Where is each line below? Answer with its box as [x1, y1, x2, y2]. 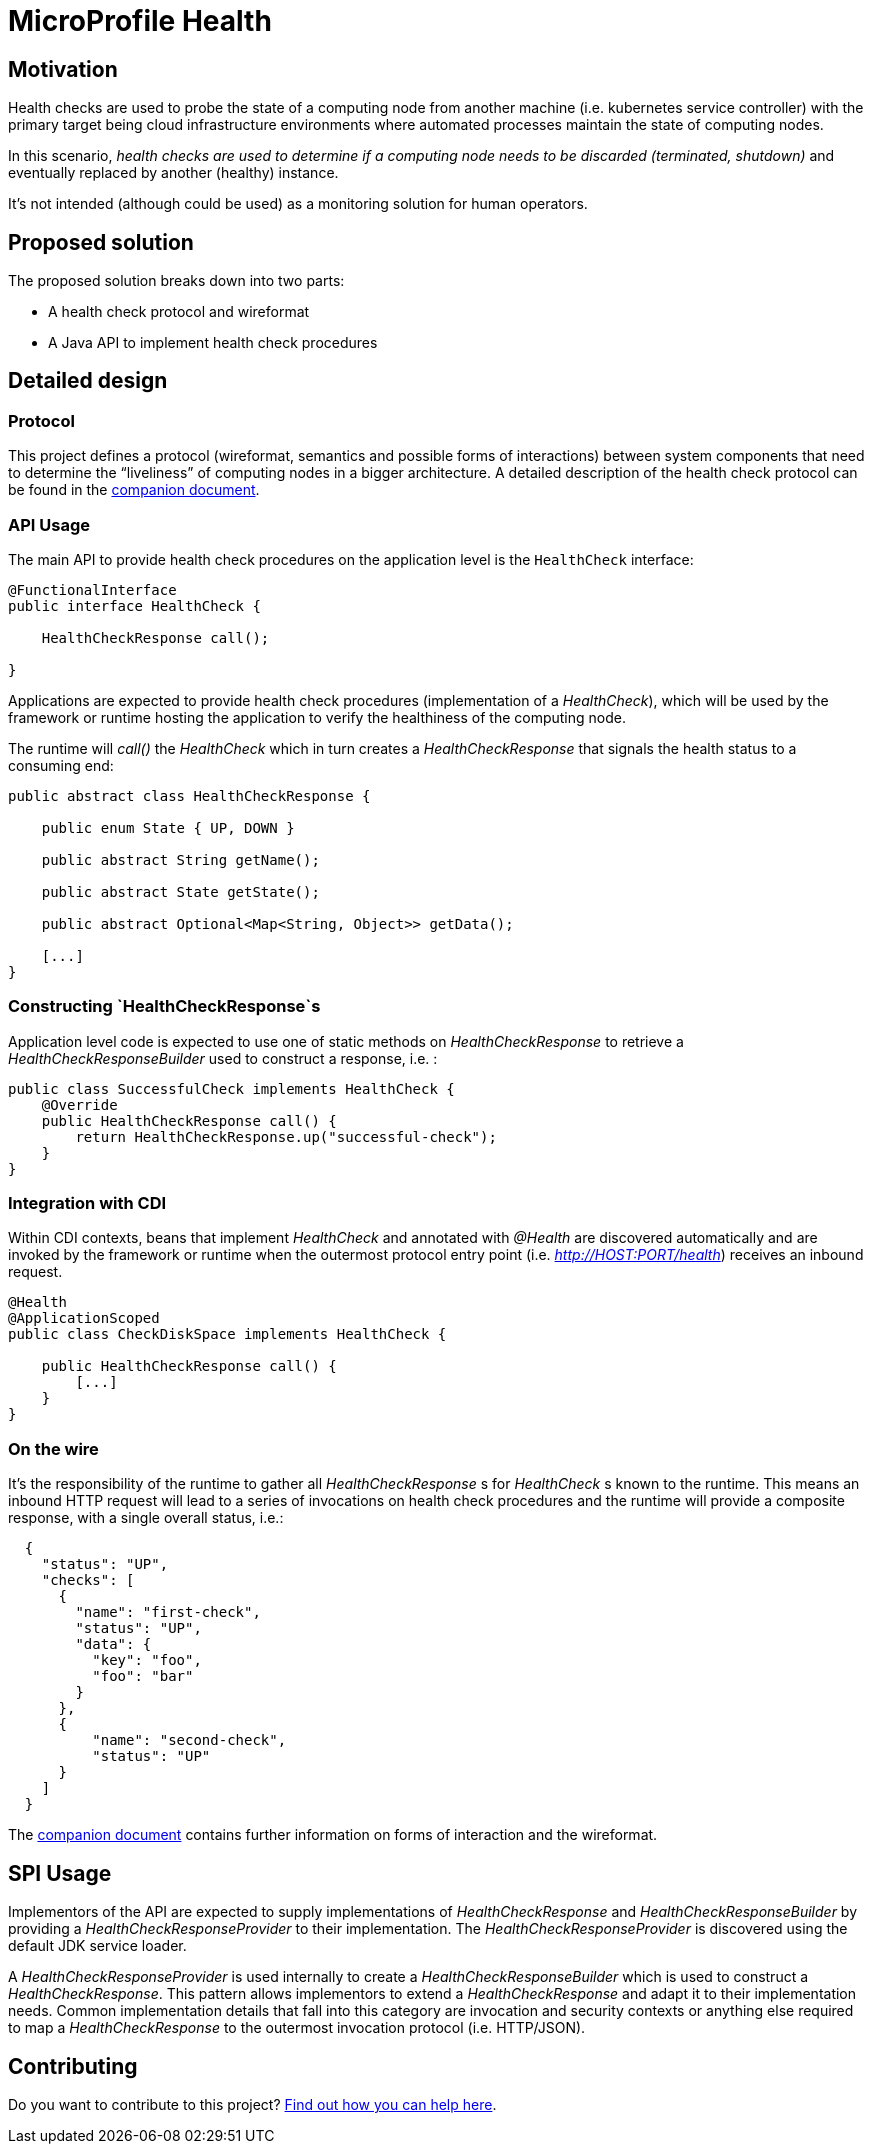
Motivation [8, 56, 118, 82]
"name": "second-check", [92, 1732, 287, 1749]
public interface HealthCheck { [8, 597, 261, 614]
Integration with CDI [8, 1193, 167, 1214]
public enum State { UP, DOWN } [41, 819, 295, 836]
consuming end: [8, 756, 114, 774]
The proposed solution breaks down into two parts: [8, 272, 345, 290]
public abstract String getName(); [41, 851, 320, 868]
